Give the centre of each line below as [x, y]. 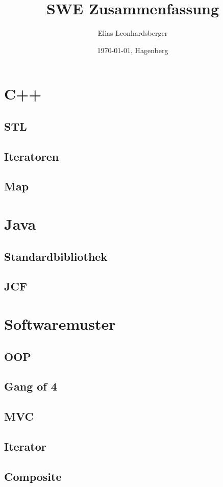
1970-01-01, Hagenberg [133, 50]
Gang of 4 [31, 386]
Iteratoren [32, 156]
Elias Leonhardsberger [133, 33]
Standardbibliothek [56, 256]
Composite [33, 476]
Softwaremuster [60, 323]
